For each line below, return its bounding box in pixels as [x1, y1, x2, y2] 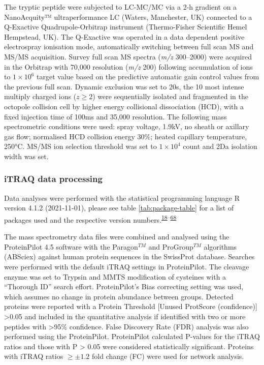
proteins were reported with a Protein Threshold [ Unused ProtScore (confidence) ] [4, 301, 257, 312]
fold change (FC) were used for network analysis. [92, 351, 244, 361]
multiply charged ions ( [4, 91, 77, 102]
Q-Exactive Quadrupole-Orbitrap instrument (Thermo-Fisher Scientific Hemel [4, 21, 247, 32]
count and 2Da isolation [183, 141, 257, 151]
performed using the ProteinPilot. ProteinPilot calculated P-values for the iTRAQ [4, 331, 260, 342]
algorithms [204, 241, 237, 252]
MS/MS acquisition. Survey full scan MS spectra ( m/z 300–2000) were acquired [4, 51, 252, 62]
